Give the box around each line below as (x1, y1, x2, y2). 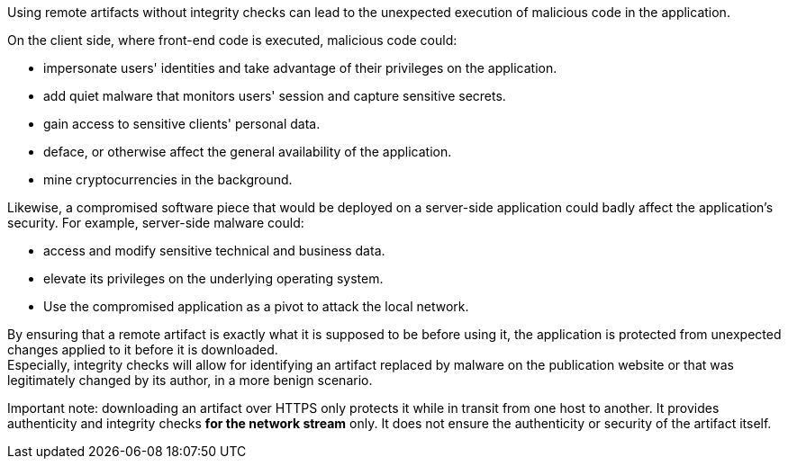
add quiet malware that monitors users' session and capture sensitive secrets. (43, 88, 506, 103)
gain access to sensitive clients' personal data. (43, 116, 321, 131)
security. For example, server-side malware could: (7, 215, 304, 230)
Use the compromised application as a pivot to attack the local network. (43, 299, 469, 314)
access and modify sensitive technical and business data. (43, 243, 385, 258)
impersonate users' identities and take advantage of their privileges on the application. (43, 60, 557, 76)
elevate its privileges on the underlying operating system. (43, 271, 384, 286)
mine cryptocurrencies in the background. (43, 172, 293, 187)
